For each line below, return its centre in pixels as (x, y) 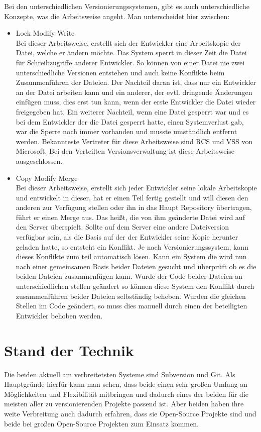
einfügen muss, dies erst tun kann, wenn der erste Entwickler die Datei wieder (136, 102)
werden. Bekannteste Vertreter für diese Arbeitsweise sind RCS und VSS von (134, 141)
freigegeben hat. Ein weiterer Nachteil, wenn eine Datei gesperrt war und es (132, 111)
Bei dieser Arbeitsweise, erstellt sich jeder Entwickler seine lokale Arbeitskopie (136, 188)
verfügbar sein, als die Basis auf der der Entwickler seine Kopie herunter (127, 237)
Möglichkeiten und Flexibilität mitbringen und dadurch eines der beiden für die (126, 394)
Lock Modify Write (45, 33)
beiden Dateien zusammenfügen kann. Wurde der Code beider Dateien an (129, 276)
